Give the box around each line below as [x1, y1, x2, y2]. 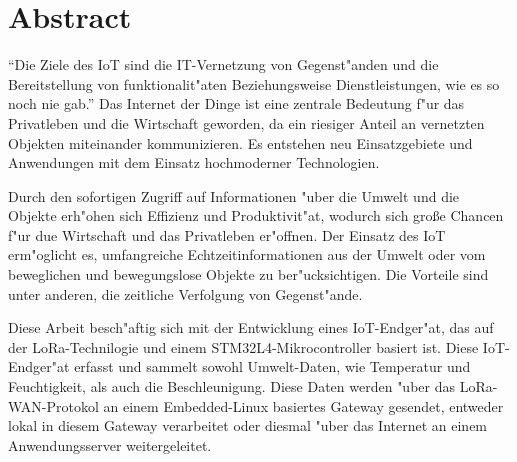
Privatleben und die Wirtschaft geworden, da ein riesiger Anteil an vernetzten [8, 112, 485, 133]
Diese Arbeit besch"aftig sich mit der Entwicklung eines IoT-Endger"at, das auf [8, 317, 494, 338]
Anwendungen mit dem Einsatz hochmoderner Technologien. [8, 152, 380, 173]
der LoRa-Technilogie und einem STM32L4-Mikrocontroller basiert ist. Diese [8, 336, 479, 357]
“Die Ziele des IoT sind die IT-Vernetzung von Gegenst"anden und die [8, 54, 439, 75]
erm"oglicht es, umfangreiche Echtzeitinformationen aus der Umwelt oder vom [8, 244, 486, 265]
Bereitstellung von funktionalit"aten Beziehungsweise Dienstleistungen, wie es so [8, 73, 500, 94]
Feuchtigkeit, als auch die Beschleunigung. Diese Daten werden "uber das [8, 376, 455, 397]
